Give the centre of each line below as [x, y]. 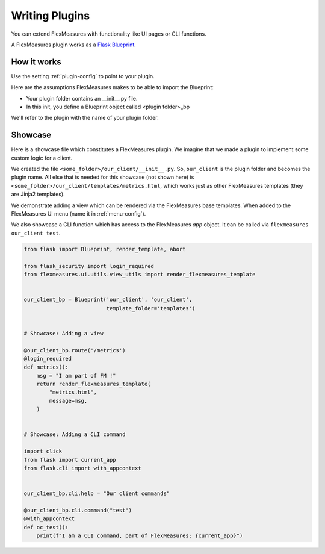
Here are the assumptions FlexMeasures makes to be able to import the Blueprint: [112, 87]
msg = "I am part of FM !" [76, 375]
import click [43, 451]
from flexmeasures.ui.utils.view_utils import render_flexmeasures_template [140, 274]
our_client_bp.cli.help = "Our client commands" [97, 493]
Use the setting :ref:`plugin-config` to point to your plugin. [83, 76]
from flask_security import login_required [89, 266]
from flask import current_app [70, 460]
